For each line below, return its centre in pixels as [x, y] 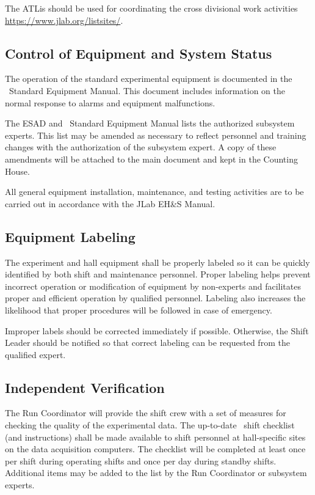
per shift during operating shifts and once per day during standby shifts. [141, 460]
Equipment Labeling [70, 236]
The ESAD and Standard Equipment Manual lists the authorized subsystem [150, 123]
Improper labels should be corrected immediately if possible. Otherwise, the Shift [157, 330]
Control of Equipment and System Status [139, 53]
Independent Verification [85, 387]
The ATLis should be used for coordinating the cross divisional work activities [151, 8]
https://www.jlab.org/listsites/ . [64, 20]
